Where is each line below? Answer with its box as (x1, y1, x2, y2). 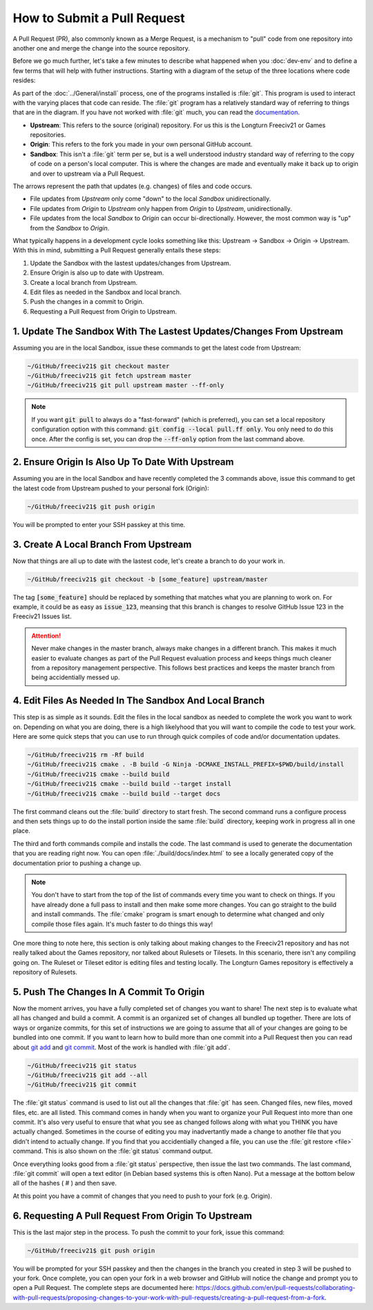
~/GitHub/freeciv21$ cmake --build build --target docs (27, 789, 221, 797)
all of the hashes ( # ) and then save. (12, 1179, 117, 1188)
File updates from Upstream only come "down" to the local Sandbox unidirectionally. (30, 194, 271, 203)
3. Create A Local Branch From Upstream (12, 538, 192, 550)
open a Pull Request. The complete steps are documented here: (12, 1284, 195, 1292)
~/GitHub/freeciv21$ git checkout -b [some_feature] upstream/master (27, 575, 268, 583)
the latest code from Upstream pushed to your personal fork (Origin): (12, 484, 209, 492)
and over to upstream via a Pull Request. (30, 169, 145, 178)
